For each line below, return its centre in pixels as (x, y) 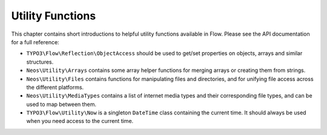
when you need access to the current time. (80, 121)
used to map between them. (61, 104)
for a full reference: (35, 42)
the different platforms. (55, 87)
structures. (40, 62)
